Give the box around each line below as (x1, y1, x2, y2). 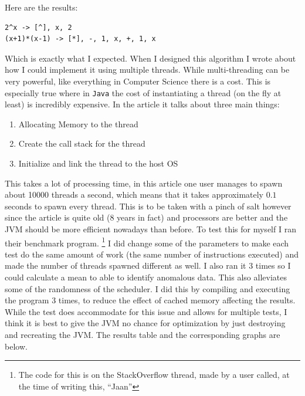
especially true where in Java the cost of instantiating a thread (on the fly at (5, 86, 282, 99)
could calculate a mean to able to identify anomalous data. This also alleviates (5, 271, 287, 283)
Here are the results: (5, 1, 78, 13)
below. (5, 340, 28, 352)
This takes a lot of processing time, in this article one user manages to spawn (5, 177, 283, 189)
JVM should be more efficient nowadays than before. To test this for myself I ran (5, 222, 296, 235)
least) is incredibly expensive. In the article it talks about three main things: (5, 98, 280, 110)
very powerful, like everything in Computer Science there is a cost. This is (5, 75, 271, 87)
